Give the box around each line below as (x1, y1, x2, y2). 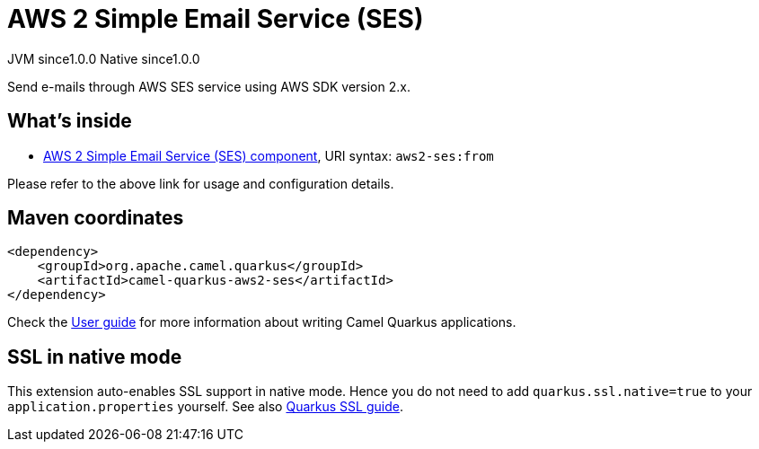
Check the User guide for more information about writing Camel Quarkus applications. (7, 314, 516, 330)
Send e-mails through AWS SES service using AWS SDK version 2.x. (7, 78, 410, 94)
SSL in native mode (7, 345, 182, 368)
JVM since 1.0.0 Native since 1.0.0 (7, 50, 200, 66)
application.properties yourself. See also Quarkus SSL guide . (7, 399, 403, 415)
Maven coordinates (7, 207, 184, 230)
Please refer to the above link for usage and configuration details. (7, 175, 394, 191)
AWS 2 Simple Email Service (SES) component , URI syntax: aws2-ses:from (43, 147, 494, 163)
